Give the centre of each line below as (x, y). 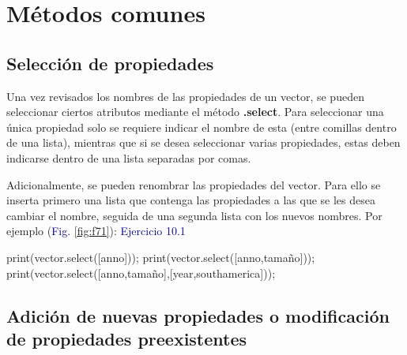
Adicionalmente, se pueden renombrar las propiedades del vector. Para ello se (194, 184)
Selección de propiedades (110, 63)
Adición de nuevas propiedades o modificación (198, 315)
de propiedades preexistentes (127, 338)
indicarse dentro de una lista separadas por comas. (129, 157)
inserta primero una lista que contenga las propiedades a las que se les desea (191, 200)
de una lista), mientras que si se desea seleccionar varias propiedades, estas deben (203, 142)
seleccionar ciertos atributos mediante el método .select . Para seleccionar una (195, 112)
